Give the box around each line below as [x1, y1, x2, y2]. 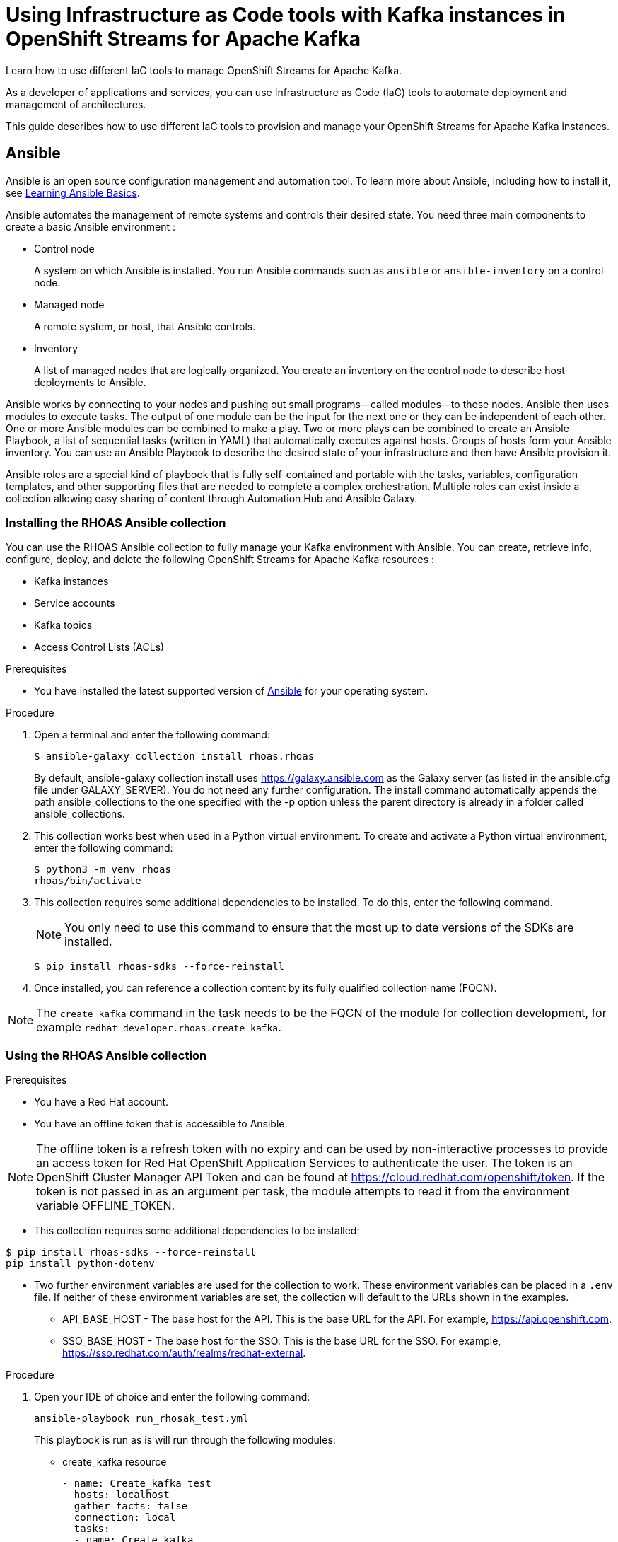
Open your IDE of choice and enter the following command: [34, 1391, 310, 1403]
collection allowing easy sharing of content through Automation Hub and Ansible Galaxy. [6, 492, 418, 504]
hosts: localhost [74, 1489, 170, 1501]
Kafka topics [34, 619, 93, 632]
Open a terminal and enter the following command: [34, 729, 270, 741]
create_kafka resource [62, 1456, 167, 1468]
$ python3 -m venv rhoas [34, 864, 171, 876]
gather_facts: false [74, 1500, 188, 1512]
